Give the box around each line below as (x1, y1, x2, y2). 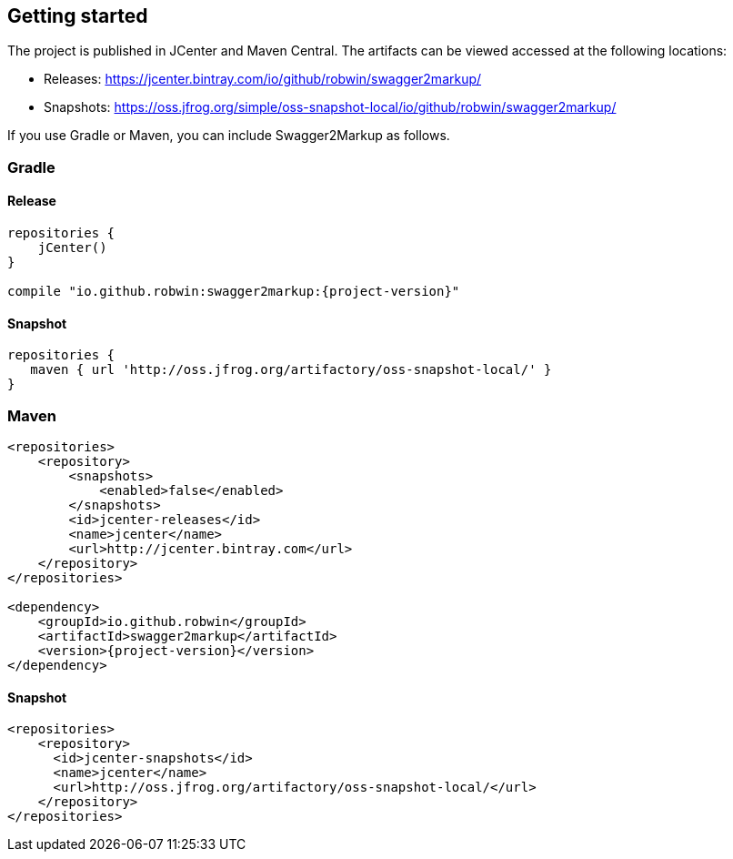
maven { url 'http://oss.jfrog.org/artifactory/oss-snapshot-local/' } (30, 362, 552, 378)
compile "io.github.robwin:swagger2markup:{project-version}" (7, 284, 460, 299)
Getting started (7, 5, 148, 27)
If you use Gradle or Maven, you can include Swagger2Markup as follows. (7, 127, 450, 144)
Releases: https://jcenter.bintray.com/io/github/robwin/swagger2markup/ (44, 71, 482, 87)
